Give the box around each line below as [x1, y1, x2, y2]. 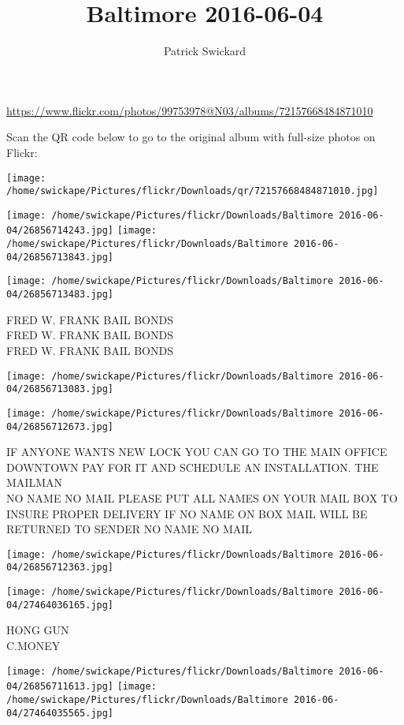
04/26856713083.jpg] [6, 383, 114, 395]
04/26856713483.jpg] [6, 289, 114, 301]
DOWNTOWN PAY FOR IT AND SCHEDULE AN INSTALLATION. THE [6, 458, 379, 475]
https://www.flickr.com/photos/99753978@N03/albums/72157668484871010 [6, 102, 373, 118]
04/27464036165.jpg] [6, 599, 114, 611]
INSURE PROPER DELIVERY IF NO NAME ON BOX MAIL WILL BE [6, 505, 368, 521]
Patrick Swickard [163, 43, 246, 59]
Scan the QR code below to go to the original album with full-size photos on [6, 129, 376, 145]
